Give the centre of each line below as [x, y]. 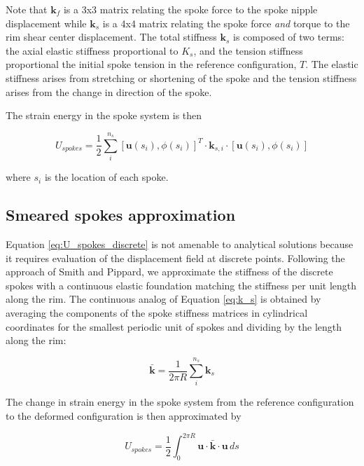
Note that [27, 9]
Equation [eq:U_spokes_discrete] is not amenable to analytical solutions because [180, 244]
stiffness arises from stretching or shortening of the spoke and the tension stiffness [181, 77]
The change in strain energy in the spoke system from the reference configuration [180, 402]
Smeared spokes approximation [121, 215]
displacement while [46, 23]
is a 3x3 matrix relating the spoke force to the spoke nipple [190, 9]
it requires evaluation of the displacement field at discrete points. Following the [175, 258]
